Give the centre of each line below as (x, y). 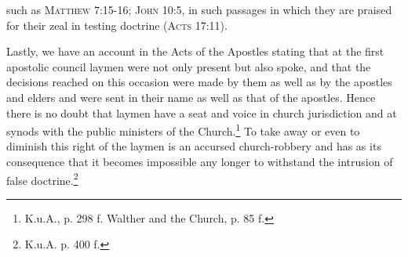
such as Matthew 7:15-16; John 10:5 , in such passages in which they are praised (199, 9)
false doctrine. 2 (42, 179)
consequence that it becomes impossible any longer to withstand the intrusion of (200, 161)
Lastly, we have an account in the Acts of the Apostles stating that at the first (195, 51)
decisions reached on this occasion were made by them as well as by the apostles (199, 82)
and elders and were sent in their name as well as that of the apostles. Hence (191, 97)
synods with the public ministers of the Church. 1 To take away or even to (183, 130)
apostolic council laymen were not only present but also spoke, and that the (189, 66)
